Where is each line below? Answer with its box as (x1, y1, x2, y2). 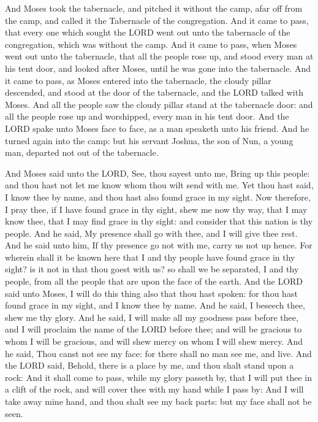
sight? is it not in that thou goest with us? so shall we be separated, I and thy (5, 263, 299, 275)
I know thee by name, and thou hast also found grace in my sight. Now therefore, (5, 190, 311, 203)
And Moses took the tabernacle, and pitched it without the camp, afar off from (5, 2, 303, 14)
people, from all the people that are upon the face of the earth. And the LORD (5, 275, 303, 288)
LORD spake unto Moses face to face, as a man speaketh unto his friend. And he (5, 121, 309, 134)
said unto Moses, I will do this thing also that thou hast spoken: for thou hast (5, 286, 298, 299)
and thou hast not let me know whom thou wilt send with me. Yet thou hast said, (5, 178, 314, 191)
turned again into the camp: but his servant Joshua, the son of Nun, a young (5, 134, 293, 147)
